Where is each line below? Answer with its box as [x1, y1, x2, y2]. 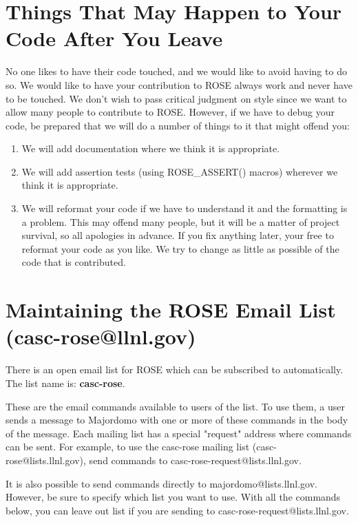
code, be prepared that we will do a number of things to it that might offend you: [6, 118, 350, 132]
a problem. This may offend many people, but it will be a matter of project [21, 214, 340, 229]
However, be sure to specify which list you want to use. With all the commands [6, 490, 341, 504]
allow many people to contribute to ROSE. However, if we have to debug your [6, 105, 335, 119]
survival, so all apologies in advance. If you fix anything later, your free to [21, 228, 334, 242]
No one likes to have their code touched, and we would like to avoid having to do [6, 64, 347, 79]
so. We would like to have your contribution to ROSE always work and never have [6, 77, 352, 92]
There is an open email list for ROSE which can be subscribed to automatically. [6, 362, 344, 377]
